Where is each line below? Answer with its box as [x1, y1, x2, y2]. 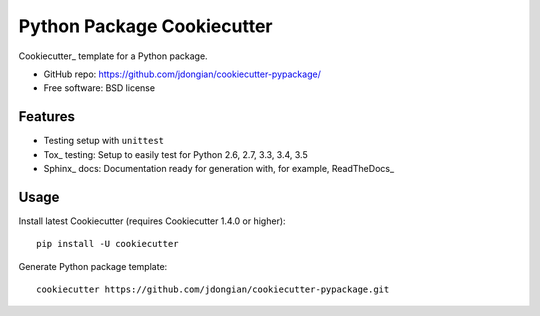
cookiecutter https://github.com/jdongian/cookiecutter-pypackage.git [36, 284, 390, 295]
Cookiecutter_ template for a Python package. [18, 50, 209, 62]
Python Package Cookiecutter [18, 15, 273, 37]
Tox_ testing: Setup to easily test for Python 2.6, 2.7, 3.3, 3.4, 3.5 [43, 148, 309, 160]
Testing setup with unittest [43, 135, 165, 147]
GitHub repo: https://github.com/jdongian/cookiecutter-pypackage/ [43, 68, 322, 80]
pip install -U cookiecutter [36, 238, 179, 250]
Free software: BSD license [43, 82, 155, 94]
